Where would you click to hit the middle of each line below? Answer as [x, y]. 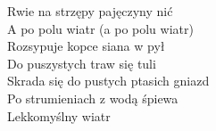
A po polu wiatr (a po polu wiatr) [100, 28]
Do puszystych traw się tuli [82, 63]
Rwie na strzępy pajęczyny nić [90, 11]
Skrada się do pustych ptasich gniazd [108, 81]
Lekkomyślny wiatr [59, 115]
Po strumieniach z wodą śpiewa [93, 98]
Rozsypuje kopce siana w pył [86, 46]
